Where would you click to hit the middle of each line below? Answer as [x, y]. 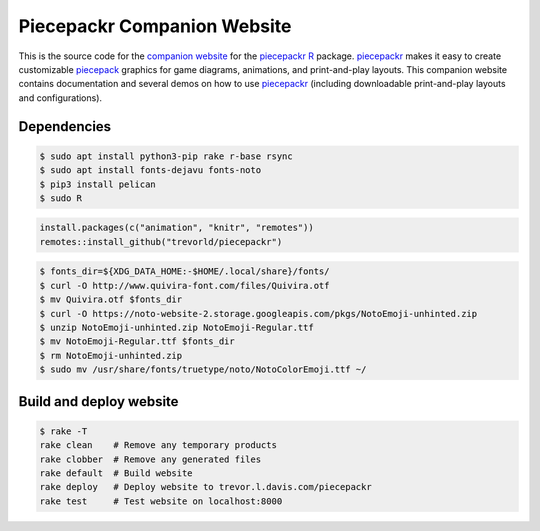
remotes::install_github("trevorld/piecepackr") [161, 241]
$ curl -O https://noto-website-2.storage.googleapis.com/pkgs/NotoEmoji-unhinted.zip [258, 313]
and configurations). [60, 97]
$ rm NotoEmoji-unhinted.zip [111, 355]
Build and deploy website [98, 401]
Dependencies [65, 126]
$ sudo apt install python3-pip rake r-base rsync [166, 156]
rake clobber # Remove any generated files [150, 459]
